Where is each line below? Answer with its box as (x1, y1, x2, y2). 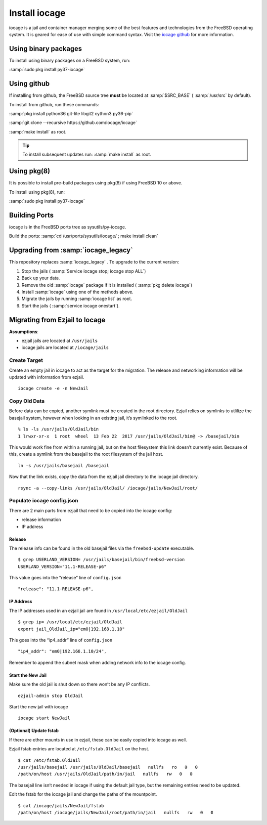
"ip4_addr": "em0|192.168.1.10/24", (18, 649, 107, 654)
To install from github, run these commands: (9, 101, 99, 107)
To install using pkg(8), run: (9, 189, 65, 195)
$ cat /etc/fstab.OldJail (18, 757, 81, 763)
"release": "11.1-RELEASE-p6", (18, 586, 94, 592)
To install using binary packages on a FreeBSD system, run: (9, 57, 131, 63)
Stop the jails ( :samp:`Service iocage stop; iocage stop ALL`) (21, 268, 146, 274)
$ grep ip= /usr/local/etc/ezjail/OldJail (18, 619, 123, 625)
